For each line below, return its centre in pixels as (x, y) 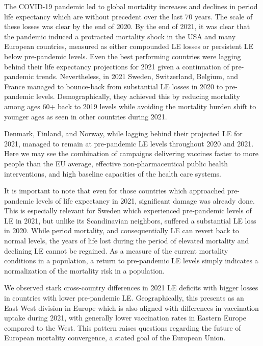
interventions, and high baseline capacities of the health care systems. (113, 173)
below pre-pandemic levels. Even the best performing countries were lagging (123, 56)
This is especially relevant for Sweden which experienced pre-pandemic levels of (128, 211)
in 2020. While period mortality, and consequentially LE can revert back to (122, 230)
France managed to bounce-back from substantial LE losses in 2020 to (114, 86)
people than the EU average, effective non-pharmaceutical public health (116, 163)
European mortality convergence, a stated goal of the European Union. (115, 338)
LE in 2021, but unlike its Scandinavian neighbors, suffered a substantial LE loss (130, 220)
